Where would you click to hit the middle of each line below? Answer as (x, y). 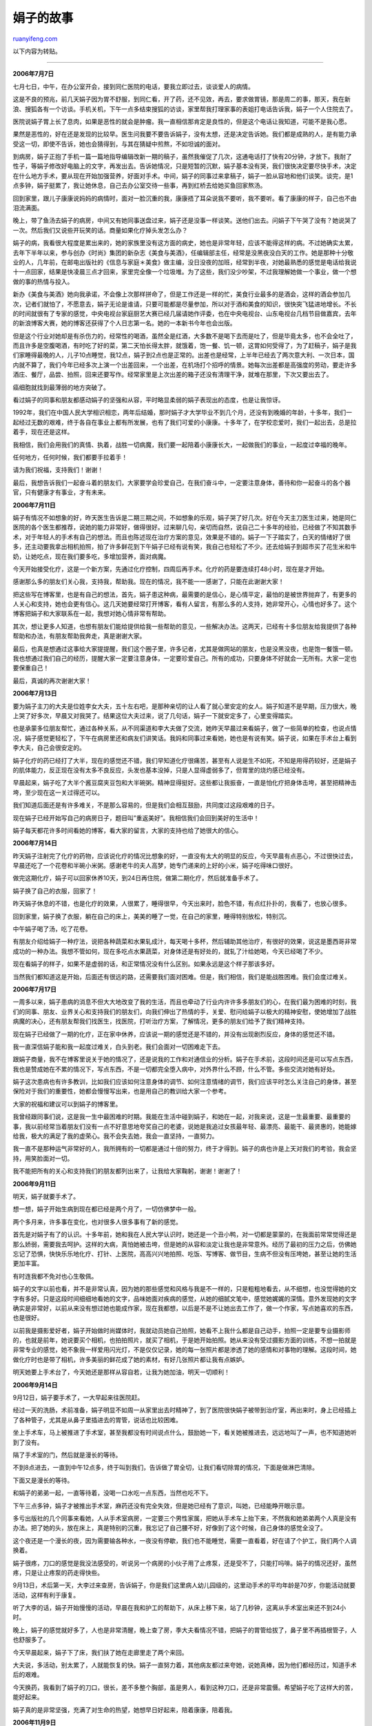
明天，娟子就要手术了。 (46, 1196)
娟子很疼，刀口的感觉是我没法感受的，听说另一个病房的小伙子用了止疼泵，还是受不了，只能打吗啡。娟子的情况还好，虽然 (185, 1563)
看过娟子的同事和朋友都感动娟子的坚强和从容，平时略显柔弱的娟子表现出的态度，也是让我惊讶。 (148, 400)
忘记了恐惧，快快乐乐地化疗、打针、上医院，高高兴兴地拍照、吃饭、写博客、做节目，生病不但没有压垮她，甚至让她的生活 (185, 1254)
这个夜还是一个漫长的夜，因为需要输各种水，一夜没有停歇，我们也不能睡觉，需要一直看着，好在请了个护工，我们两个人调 (185, 1540)
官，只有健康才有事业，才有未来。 (61, 492)
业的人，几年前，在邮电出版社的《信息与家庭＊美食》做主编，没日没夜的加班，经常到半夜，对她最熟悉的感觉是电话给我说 (185, 262)
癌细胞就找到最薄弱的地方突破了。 (61, 387)
